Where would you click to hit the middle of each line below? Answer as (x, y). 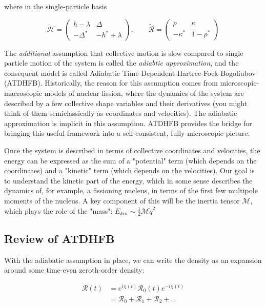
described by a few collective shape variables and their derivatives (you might (126, 103)
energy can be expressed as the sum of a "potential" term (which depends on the (130, 160)
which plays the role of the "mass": (58, 210)
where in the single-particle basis (56, 6)
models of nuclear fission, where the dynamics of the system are (144, 93)
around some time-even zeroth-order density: (74, 270)
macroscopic (23, 93)
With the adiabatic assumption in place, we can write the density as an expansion (133, 260)
